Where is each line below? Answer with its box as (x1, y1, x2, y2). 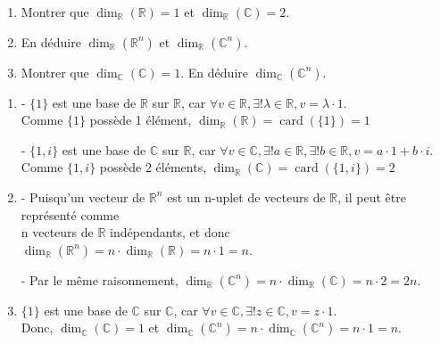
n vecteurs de (21, 223, 94, 242)
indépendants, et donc (110, 223, 230, 242)
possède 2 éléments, (99, 158, 207, 176)
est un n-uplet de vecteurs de (167, 187, 326, 206)
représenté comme (21, 205, 120, 224)
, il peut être (337, 187, 406, 206)
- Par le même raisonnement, (21, 270, 178, 289)
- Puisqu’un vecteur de (21, 187, 145, 206)
